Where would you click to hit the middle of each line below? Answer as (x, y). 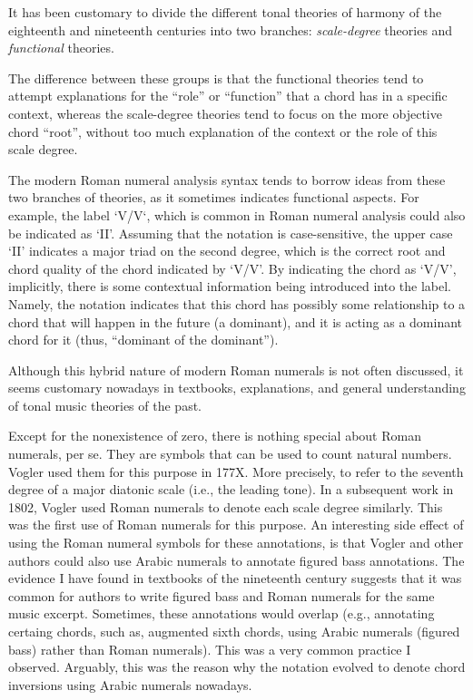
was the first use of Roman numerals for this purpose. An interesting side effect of (236, 525)
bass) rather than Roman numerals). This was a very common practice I (210, 649)
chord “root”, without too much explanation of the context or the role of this (223, 131)
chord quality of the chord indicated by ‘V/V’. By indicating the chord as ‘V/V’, (232, 268)
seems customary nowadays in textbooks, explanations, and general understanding (237, 388)
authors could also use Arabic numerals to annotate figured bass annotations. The (236, 560)
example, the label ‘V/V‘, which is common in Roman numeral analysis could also (237, 214)
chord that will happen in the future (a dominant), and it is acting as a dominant (236, 321)
